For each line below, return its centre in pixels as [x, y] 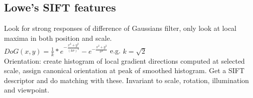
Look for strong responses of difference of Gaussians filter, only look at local [120, 28]
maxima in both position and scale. [58, 38]
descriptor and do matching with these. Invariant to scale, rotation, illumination [126, 80]
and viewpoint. [27, 90]
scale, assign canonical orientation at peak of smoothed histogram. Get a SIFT [124, 70]
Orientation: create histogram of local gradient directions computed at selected [125, 60]
